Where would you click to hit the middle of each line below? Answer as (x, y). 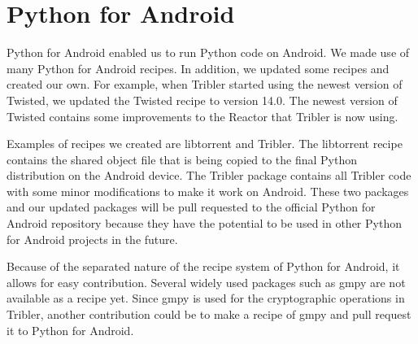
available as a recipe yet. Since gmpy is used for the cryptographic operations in (206, 298)
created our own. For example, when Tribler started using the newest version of (205, 84)
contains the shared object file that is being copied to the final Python (182, 159)
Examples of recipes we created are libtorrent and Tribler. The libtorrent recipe (205, 144)
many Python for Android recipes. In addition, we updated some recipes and (198, 68)
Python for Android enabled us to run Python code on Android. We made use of (208, 52)
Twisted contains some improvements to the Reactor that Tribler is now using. (202, 116)
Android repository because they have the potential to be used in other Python (204, 223)
